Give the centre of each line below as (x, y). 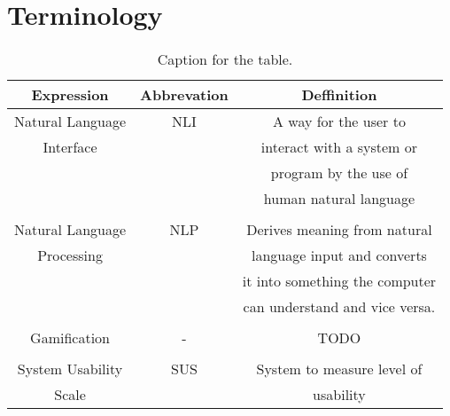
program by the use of (339, 173)
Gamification (70, 338)
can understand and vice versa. (339, 307)
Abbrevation (184, 95)
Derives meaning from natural (339, 230)
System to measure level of (339, 369)
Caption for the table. (225, 59)
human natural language (339, 199)
